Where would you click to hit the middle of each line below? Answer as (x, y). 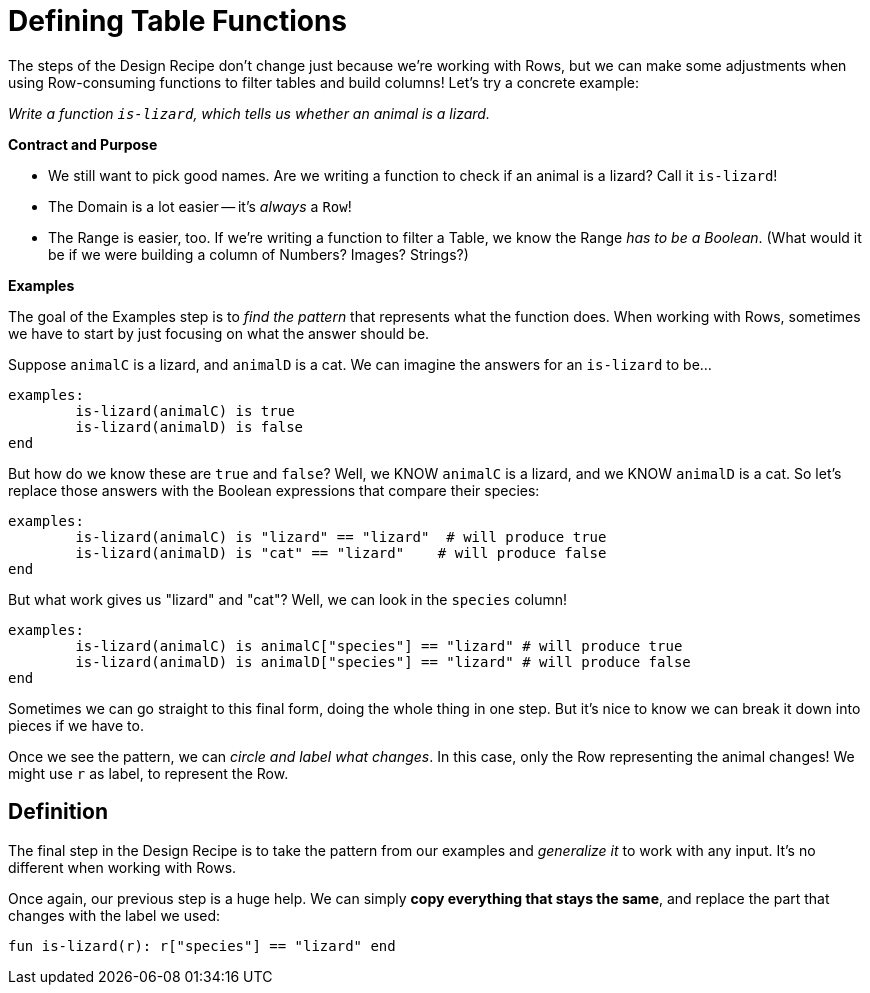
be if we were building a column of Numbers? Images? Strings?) (258, 254)
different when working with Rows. (122, 867)
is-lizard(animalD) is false (189, 426)
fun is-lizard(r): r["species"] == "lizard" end (202, 945)
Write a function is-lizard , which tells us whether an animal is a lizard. (249, 113)
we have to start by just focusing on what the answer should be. (219, 333)
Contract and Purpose (83, 144)
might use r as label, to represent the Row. (148, 773)
